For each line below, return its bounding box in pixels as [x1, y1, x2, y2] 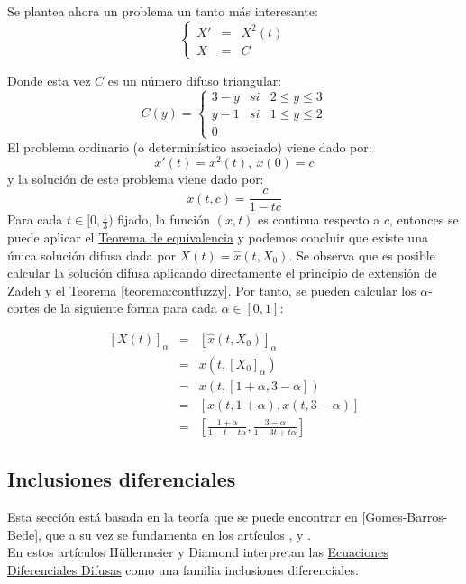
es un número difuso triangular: [107, 70, 282, 89]
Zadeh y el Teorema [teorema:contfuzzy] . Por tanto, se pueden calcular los [7, 280, 416, 299]
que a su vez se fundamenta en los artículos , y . [45, 525, 311, 543]
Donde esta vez [7, 70, 91, 89]
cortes [7, 298, 40, 317]
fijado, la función [117, 210, 210, 229]
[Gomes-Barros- [361, 507, 448, 526]
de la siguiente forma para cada [43, 298, 217, 317]
